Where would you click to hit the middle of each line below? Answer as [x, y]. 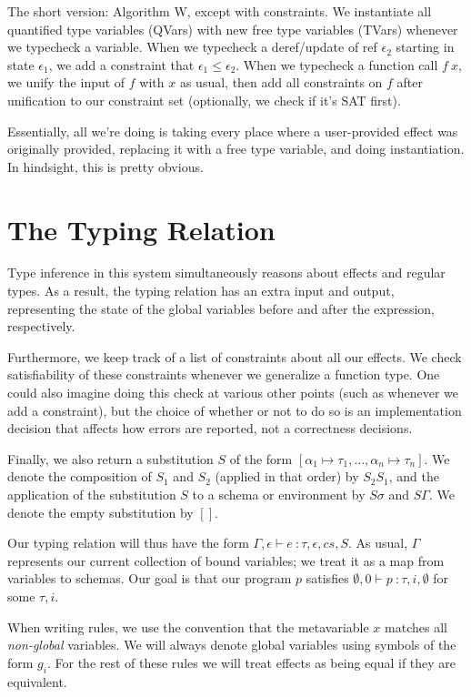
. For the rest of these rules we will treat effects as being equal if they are [251, 662]
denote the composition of [80, 476]
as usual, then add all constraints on [281, 82]
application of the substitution [92, 494]
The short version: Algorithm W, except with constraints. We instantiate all [220, 11]
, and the [414, 476]
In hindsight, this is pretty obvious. [105, 166]
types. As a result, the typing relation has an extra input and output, [201, 291]
